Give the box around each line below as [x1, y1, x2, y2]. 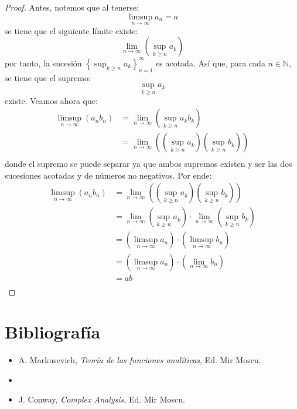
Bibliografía [5, 320, 101, 344]
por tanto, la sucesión [5, 56, 82, 69]
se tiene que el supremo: [5, 71, 91, 83]
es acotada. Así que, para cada [156, 56, 265, 69]
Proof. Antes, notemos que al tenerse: [5, 1, 139, 13]
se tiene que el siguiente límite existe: [5, 24, 138, 36]
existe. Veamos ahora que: [5, 94, 98, 106]
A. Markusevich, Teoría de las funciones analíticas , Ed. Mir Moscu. [18, 354, 261, 366]
